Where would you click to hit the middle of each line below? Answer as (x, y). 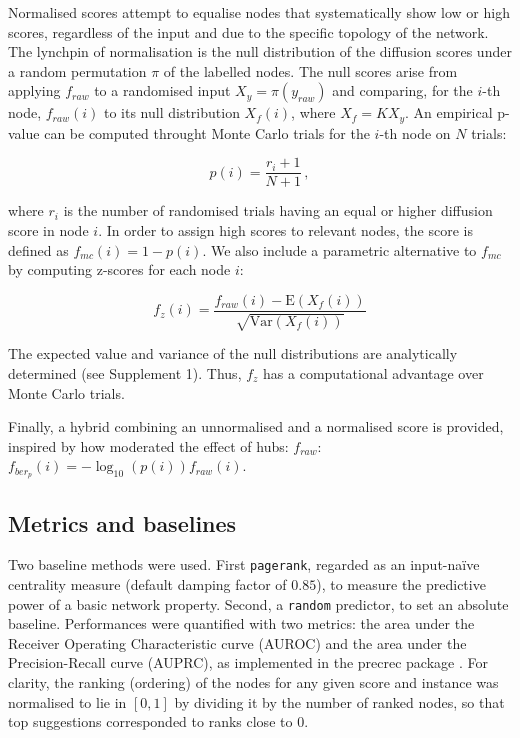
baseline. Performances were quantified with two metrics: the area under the (241, 623)
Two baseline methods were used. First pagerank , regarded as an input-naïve (244, 564)
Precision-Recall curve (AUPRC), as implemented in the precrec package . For (248, 662)
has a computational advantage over (373, 372)
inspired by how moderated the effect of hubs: (148, 445)
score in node (48, 230)
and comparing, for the (402, 90)
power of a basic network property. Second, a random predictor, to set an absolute (258, 603)
